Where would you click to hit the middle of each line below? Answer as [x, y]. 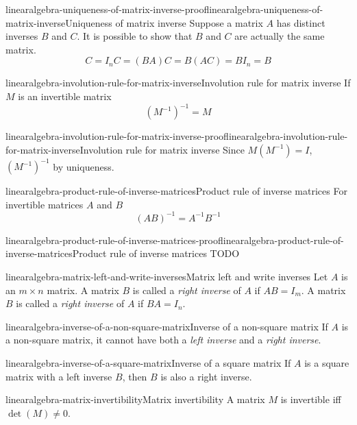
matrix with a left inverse [59, 376]
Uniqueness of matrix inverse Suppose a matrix [164, 22]
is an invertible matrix [65, 96]
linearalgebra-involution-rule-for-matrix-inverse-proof [117, 136]
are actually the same [280, 36]
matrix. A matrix [83, 290]
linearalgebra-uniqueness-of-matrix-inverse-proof [108, 9]
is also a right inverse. [206, 376]
